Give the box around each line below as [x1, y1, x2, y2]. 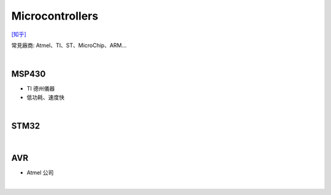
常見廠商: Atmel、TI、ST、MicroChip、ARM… [11, 42, 127, 49]
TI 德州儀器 [26, 85, 55, 92]
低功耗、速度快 [26, 94, 64, 101]
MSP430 [11, 69, 46, 79]
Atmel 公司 [26, 169, 54, 176]
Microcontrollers [11, 9, 99, 23]
